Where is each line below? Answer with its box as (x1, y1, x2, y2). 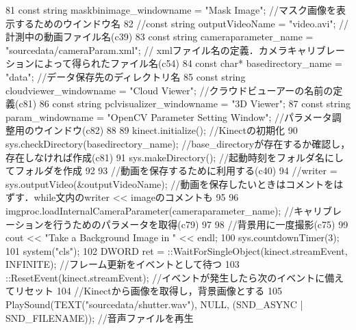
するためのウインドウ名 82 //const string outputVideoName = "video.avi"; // (14, 16, 349, 30)
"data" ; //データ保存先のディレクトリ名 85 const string (5, 69, 246, 83)
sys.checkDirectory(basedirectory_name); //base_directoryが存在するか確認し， (5, 136, 351, 150)
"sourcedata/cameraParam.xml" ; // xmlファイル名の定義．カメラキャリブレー (5, 42, 345, 57)
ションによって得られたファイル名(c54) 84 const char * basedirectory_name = (5, 56, 342, 70)
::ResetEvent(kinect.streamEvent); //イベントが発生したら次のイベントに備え (5, 270, 344, 284)
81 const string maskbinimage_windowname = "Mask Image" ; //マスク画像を (5, 3, 336, 16)
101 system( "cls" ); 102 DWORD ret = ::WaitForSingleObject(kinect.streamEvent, (5, 243, 348, 258)
